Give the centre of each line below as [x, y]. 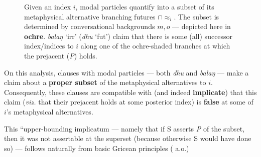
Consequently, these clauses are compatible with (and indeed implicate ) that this [130, 92]
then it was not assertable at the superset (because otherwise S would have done [128, 138]
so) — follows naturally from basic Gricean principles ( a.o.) [97, 148]
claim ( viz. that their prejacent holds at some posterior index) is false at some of [129, 102]
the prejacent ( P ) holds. [61, 55]
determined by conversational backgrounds [90, 26]
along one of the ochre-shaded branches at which [155, 46]
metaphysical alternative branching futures [90, 16]
